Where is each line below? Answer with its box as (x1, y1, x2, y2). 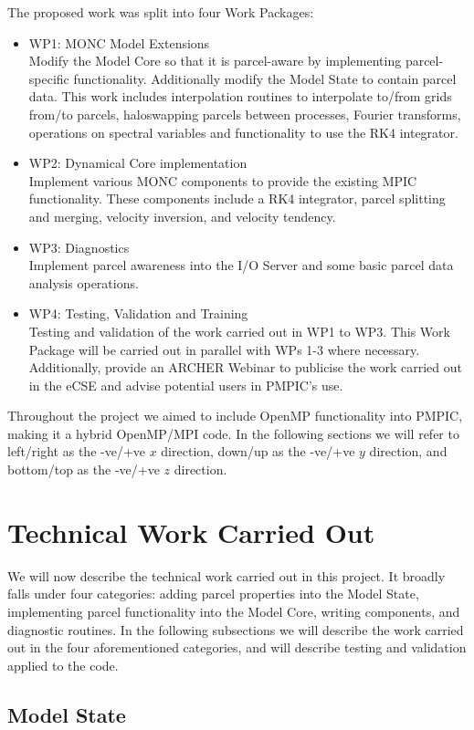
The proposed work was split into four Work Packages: (7, 3, 314, 21)
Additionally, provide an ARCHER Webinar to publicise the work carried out (28, 358, 462, 377)
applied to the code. (7, 655, 119, 674)
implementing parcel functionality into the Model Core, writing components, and (7, 601, 460, 620)
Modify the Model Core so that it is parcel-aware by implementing (28, 51, 402, 70)
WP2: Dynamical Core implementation (28, 153, 248, 172)
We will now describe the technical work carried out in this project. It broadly (7, 566, 446, 585)
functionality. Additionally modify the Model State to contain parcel (73, 68, 457, 88)
